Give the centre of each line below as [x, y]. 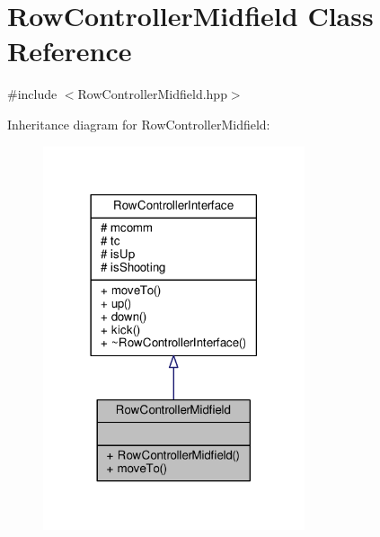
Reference [70, 51]
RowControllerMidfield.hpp [152, 94]
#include [32, 94]
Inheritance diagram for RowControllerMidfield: [139, 124]
